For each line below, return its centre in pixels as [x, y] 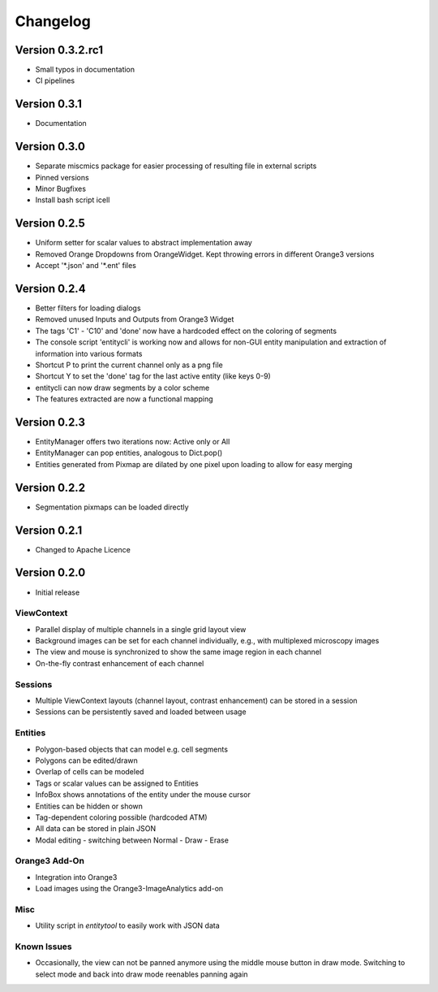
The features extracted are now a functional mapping [124, 399]
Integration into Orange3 [76, 877]
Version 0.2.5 [50, 223]
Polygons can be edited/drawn [86, 760]
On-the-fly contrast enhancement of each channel [120, 663]
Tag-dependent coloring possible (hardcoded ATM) [121, 817]
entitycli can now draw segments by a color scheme [122, 388]
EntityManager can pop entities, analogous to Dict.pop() [129, 453]
